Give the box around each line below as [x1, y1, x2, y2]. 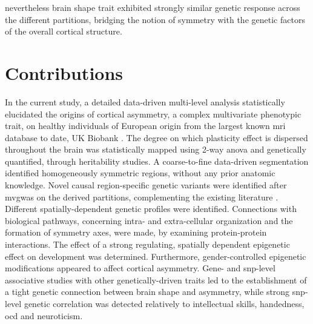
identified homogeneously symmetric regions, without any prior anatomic [5, 167, 275, 179]
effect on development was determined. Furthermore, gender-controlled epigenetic [5, 250, 306, 262]
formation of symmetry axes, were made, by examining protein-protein [5, 226, 267, 239]
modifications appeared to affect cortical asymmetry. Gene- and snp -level [5, 262, 275, 274]
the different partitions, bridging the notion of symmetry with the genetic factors [5, 13, 305, 25]
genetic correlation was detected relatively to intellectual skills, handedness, [24, 297, 305, 309]
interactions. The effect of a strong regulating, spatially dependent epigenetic [5, 238, 290, 251]
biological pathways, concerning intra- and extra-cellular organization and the [5, 214, 293, 226]
